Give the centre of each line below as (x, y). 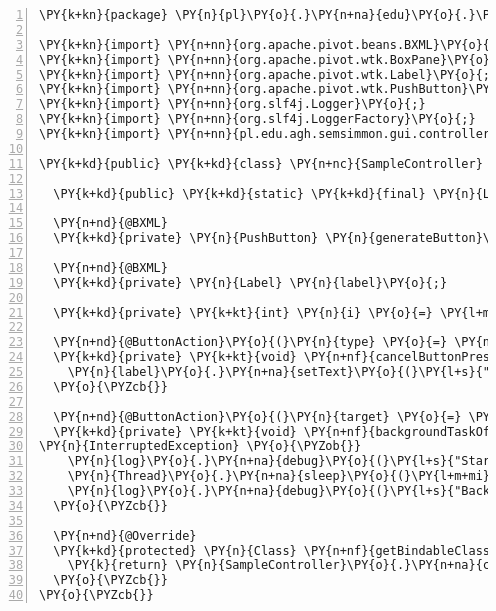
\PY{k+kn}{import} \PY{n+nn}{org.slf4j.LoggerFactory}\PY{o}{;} (257, 119)
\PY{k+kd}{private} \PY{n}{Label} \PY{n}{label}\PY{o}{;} (250, 282)
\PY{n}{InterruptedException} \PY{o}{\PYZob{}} (200, 446)
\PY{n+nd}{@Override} (125, 535)
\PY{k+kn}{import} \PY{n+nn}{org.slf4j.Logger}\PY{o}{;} (232, 104)
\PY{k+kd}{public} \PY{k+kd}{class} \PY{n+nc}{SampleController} (261, 163)
